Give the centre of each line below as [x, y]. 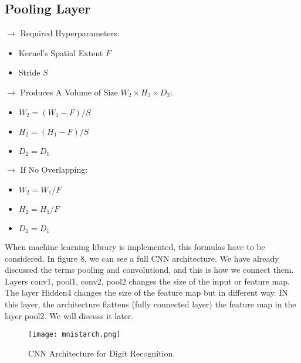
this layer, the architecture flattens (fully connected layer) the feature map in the [150, 304]
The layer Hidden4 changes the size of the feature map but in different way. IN [146, 292]
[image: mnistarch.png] [75, 335]
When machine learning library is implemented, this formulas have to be [135, 247]
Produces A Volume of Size [69, 92]
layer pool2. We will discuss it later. [69, 315]
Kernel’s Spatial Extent [61, 52]
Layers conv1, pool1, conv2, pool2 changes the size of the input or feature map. [147, 281]
